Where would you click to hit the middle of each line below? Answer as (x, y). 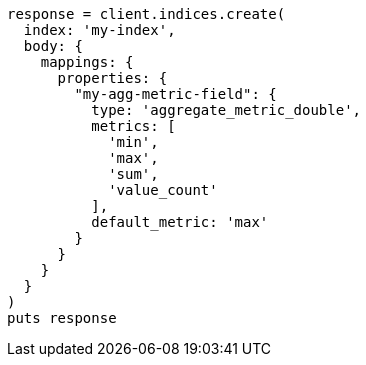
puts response (62, 318)
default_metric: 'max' (180, 222)
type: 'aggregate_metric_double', (226, 110)
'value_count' (163, 190)
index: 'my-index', (99, 30)
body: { (53, 46)
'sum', (133, 174)
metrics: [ (133, 126)
